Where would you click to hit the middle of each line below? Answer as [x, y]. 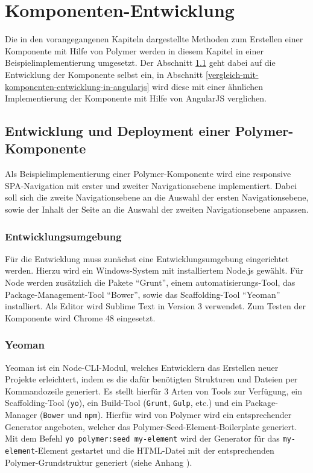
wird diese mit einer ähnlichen [207, 86]
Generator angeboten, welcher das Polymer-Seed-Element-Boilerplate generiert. [151, 426]
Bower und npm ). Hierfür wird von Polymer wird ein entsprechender [167, 415]
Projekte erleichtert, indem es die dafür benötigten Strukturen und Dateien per [151, 379]
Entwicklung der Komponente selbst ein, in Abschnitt [104, 74]
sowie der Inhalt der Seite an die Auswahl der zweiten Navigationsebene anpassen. [157, 209]
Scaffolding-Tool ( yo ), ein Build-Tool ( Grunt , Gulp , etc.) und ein [124, 403]
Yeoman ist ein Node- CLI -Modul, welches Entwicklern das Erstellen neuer [142, 367]
